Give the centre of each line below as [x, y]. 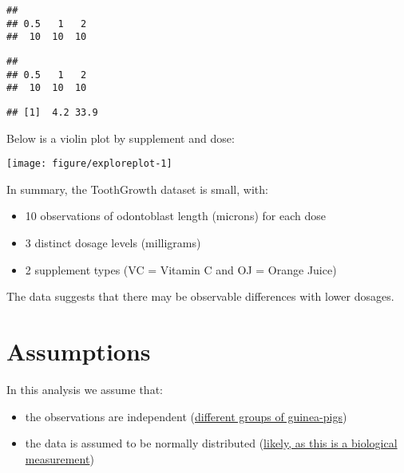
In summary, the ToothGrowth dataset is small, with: [137, 189]
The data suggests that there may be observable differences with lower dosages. [200, 296]
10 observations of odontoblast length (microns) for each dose [175, 216]
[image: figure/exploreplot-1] [89, 164]
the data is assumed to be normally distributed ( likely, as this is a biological [211, 443]
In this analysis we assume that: [85, 389]
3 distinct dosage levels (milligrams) [113, 243]
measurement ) [59, 458]
